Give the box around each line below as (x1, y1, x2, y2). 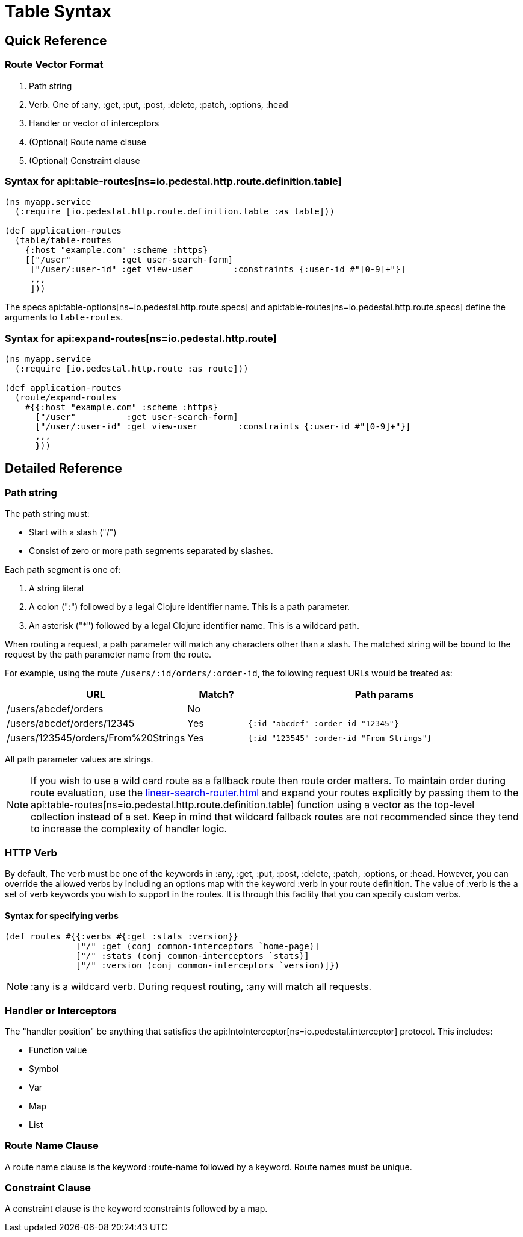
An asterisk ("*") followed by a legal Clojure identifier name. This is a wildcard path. (29, 620, 359, 631)
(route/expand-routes (14, 393, 117, 403)
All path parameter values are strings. (5, 754, 153, 765)
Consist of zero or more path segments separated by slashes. (29, 546, 273, 556)
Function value (29, 1044, 87, 1055)
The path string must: (5, 508, 90, 519)
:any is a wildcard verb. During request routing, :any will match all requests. (31, 980, 371, 993)
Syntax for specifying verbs (5, 910, 119, 921)
